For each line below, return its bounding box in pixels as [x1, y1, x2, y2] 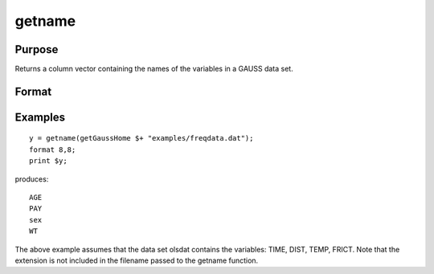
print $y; [29, 157, 68, 166]
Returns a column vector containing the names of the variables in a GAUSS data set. [14, 64, 293, 74]
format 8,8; [29, 145, 76, 154]
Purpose [14, 43, 59, 56]
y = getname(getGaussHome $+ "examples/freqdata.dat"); [29, 133, 254, 143]
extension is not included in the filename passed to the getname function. [14, 256, 259, 265]
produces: [14, 174, 49, 184]
